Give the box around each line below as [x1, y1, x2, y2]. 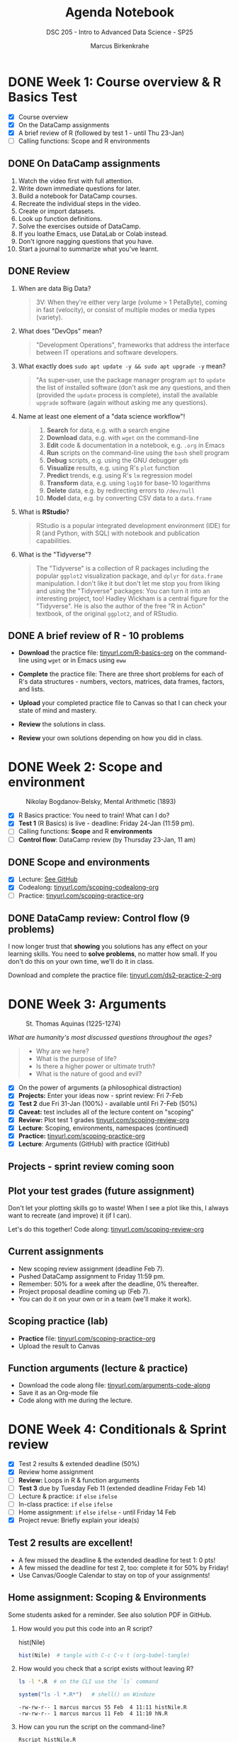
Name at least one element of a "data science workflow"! [18, 412, 186, 420]
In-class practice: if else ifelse [18, 1500, 113, 1508]
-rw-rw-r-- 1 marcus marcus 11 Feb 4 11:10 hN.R [18, 1710, 169, 1717]
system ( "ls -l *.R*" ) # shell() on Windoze [18, 1691, 155, 1699]
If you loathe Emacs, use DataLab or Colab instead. [18, 229, 169, 238]
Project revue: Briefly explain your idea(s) [18, 1515, 140, 1525]
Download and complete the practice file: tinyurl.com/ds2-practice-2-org [8, 971, 222, 979]
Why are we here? [35, 1047, 89, 1055]
